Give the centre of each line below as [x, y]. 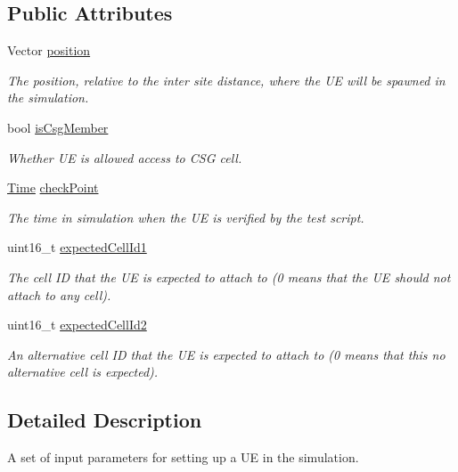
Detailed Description [105, 420]
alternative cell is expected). [83, 372]
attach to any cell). [59, 294]
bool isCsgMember [58, 127]
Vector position [49, 50]
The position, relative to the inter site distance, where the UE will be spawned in [226, 80]
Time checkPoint [53, 187]
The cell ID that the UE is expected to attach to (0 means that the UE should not [229, 277]
